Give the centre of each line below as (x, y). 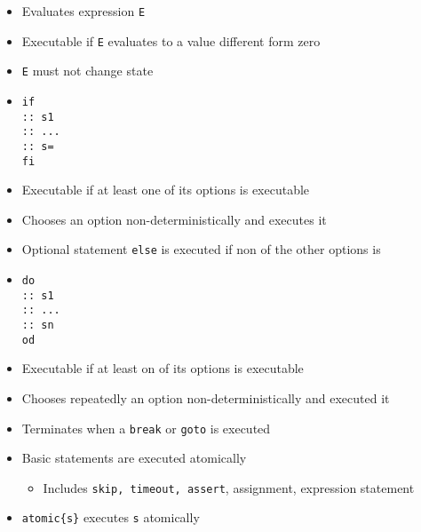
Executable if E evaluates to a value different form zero (171, 40)
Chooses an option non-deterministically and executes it (174, 219)
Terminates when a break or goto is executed (146, 428)
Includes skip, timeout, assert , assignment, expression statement (229, 487)
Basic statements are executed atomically (134, 458)
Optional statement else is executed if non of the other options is (201, 249)
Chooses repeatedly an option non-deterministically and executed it (206, 397)
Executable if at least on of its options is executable (163, 368)
